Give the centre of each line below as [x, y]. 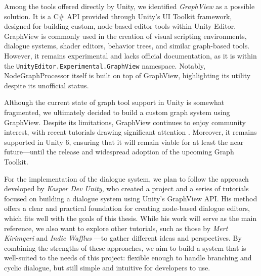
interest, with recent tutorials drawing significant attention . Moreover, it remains [130, 132]
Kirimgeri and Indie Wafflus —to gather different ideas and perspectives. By [123, 238]
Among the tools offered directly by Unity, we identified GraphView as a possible [129, 6]
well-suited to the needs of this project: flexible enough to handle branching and [128, 258]
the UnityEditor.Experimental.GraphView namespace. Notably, [105, 65]
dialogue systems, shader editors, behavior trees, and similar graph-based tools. [127, 46]
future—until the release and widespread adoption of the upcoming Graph [119, 152]
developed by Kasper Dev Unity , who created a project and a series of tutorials [126, 188]
